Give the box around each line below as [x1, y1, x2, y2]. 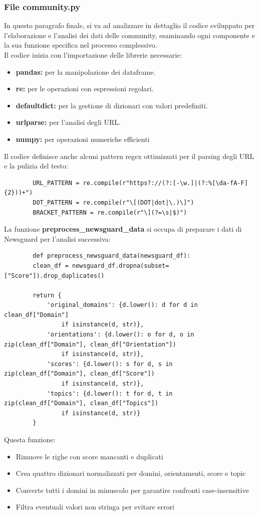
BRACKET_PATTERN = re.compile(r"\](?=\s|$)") [33, 209, 187, 216]
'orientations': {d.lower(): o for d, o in [47, 331, 194, 338]
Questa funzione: [4, 434, 56, 444]
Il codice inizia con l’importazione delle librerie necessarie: [4, 50, 182, 60]
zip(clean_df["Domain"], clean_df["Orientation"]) [4, 340, 176, 348]
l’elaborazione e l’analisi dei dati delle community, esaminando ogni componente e [4, 30, 255, 40]
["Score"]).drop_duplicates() [4, 272, 105, 279]
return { [33, 291, 62, 299]
